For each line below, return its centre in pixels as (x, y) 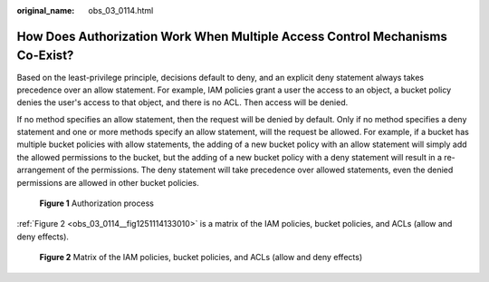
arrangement (41, 170)
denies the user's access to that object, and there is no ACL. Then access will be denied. (182, 102)
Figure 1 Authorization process (96, 203)
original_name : (46, 10)
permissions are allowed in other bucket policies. (108, 182)
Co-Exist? (45, 56)
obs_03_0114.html (121, 10)
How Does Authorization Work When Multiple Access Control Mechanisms (232, 36)
